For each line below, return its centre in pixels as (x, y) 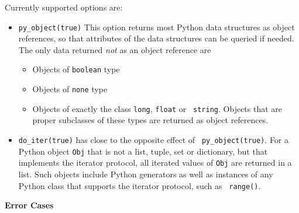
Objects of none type (70, 89)
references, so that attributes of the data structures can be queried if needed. (156, 38)
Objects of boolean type (76, 69)
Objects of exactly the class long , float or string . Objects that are (157, 108)
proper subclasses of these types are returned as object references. (150, 120)
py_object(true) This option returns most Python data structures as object (157, 27)
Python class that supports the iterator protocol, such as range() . (140, 185)
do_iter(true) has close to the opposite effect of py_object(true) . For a (154, 139)
